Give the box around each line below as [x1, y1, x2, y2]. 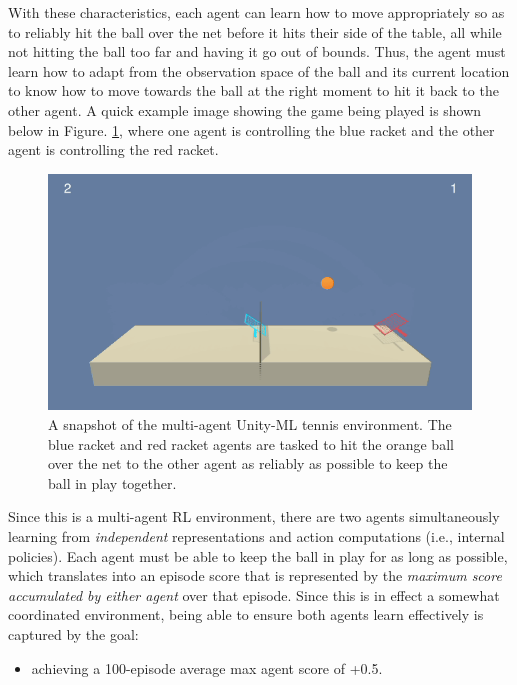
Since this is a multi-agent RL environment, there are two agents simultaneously [8, 506, 500, 527]
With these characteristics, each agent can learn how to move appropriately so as [8, 2, 505, 22]
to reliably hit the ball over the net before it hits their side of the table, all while [8, 21, 502, 42]
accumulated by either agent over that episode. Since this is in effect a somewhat [8, 584, 500, 605]
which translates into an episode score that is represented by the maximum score [8, 565, 502, 586]
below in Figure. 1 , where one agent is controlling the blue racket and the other [8, 119, 495, 140]
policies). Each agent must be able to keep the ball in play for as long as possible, [8, 545, 508, 566]
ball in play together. [48, 472, 177, 493]
